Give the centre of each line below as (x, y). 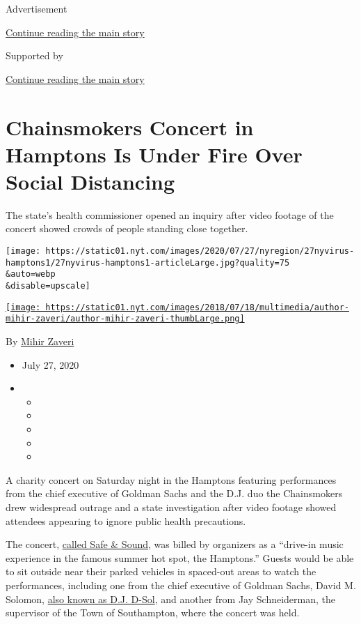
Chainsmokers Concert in (130, 127)
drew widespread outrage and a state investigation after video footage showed (171, 507)
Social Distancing (90, 181)
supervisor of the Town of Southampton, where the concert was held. (153, 612)
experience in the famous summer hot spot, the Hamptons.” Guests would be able (180, 557)
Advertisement (37, 8)
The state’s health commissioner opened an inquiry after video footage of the (170, 214)
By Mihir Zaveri (40, 341)
